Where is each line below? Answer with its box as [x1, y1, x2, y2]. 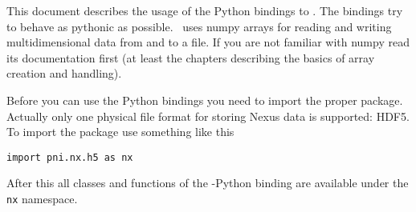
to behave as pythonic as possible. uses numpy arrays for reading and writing [6, 18, 392, 34]
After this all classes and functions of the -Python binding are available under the [6, 174, 409, 191]
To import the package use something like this [6, 123, 235, 140]
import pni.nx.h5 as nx [6, 151, 133, 163]
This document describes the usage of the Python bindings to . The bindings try [6, 2, 403, 18]
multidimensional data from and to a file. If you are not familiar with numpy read [6, 34, 410, 50]
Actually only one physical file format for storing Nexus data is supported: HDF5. [6, 107, 410, 124]
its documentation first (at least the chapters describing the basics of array [6, 49, 375, 66]
